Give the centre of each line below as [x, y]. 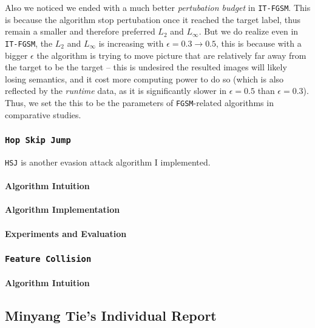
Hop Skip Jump [38, 140]
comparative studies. [43, 114]
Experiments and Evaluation [66, 233]
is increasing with [131, 43]
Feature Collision [48, 259]
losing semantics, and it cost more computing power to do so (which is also [144, 79]
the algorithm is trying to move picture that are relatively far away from [171, 55]
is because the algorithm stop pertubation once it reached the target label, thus [153, 19]
